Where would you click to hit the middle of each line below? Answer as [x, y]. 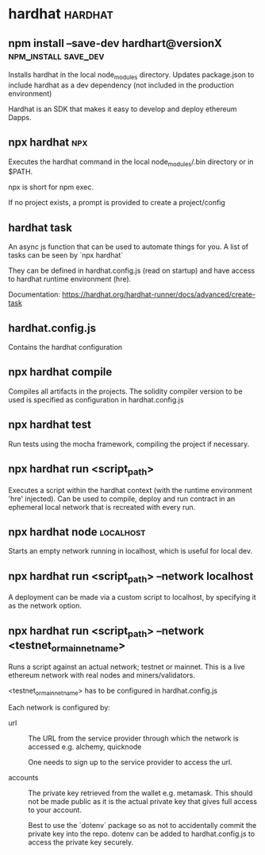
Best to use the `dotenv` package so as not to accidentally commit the [142, 826]
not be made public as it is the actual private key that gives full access [143, 802]
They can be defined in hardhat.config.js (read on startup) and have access [132, 270]
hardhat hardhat [61, 14]
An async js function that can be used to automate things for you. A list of [128, 247]
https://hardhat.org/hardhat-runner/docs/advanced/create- [159, 294]
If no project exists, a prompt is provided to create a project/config [117, 203]
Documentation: [35, 294]
